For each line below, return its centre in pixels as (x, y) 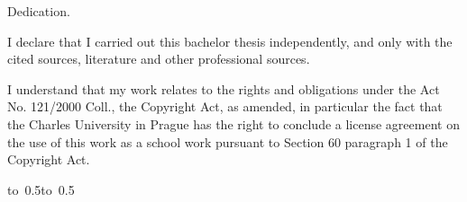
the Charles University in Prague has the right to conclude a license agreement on (233, 123)
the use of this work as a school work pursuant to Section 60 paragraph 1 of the (228, 141)
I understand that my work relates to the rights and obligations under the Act (224, 88)
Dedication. (39, 11)
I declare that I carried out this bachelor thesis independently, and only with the (230, 41)
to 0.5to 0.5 (41, 189)
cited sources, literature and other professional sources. (159, 59)
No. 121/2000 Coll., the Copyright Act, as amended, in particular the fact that (225, 106)
